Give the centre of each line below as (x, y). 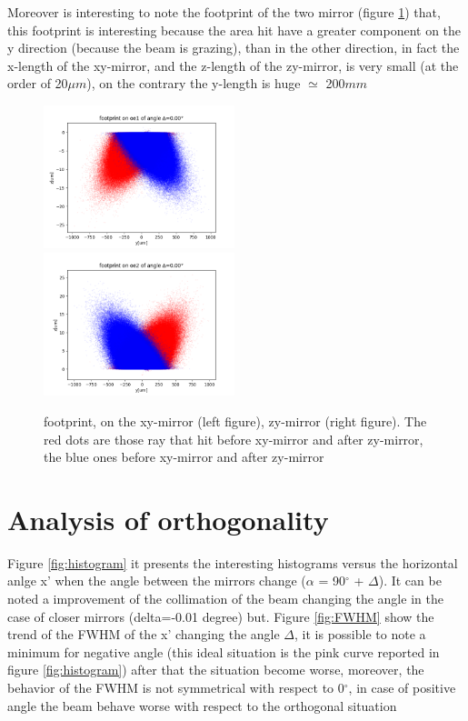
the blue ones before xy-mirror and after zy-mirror (184, 457)
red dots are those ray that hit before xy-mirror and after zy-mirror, (234, 439)
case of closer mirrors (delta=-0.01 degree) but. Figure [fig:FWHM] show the (221, 616)
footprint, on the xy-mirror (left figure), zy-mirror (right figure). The (235, 421)
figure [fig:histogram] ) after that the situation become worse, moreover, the (216, 670)
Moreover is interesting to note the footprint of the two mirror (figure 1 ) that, (224, 12)
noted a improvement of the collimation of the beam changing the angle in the (225, 599)
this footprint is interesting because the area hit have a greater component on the (234, 30)
